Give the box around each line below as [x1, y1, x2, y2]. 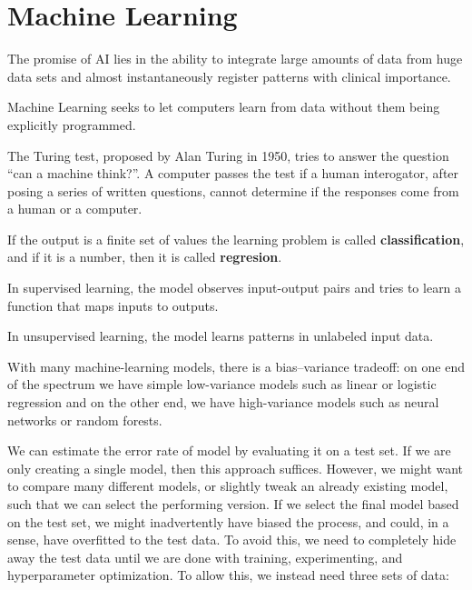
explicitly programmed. [7, 115, 136, 134]
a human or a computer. [7, 199, 143, 218]
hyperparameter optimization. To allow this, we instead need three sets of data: [7, 565, 449, 585]
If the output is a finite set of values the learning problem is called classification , [7, 229, 465, 248]
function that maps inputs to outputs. [7, 295, 219, 315]
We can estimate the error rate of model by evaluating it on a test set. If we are [7, 441, 451, 460]
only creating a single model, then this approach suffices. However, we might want [7, 458, 464, 477]
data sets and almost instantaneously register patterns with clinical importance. [7, 66, 451, 85]
